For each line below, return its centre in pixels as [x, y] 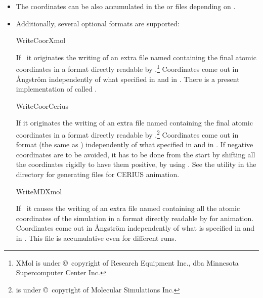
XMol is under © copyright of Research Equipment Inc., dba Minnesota [127, 262]
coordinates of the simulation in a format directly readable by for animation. [135, 218]
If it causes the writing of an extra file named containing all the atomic [128, 208]
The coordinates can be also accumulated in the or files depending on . [126, 6]
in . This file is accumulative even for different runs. [96, 238]
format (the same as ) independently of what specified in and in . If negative [135, 144]
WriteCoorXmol [41, 40]
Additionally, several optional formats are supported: [98, 23]
